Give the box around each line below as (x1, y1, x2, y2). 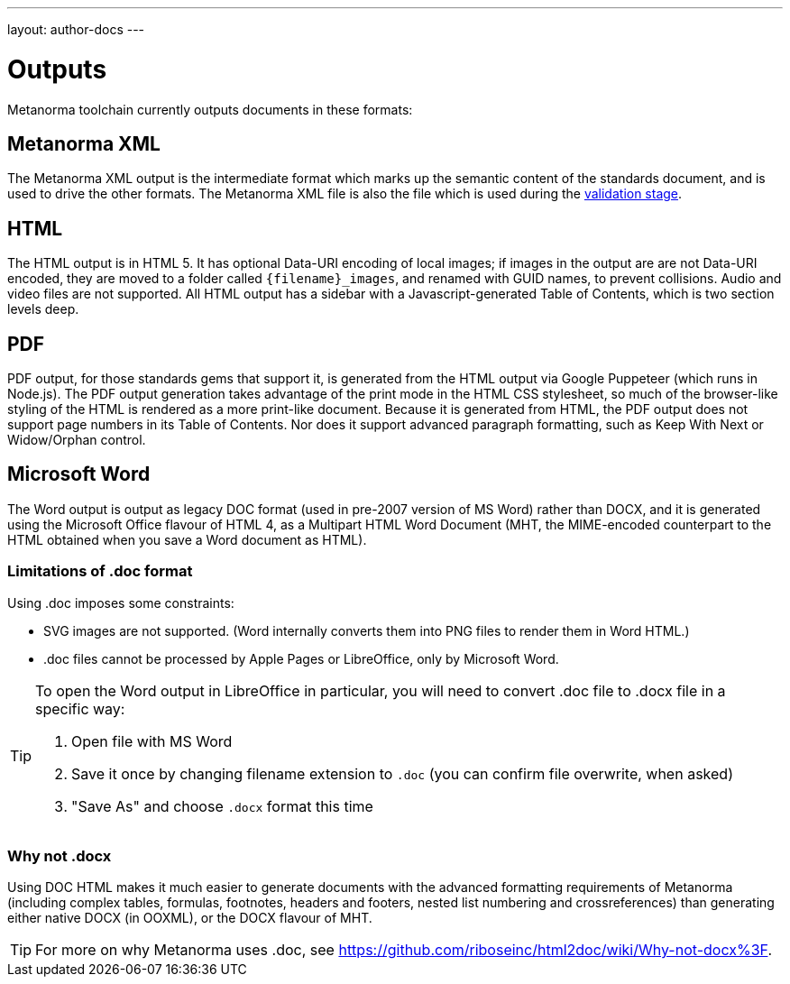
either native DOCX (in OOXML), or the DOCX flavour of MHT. (7, 910, 372, 926)
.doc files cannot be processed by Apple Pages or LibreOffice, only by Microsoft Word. (43, 650, 559, 667)
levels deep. (7, 301, 79, 317)
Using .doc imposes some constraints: (7, 594, 234, 611)
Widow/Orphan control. (7, 432, 146, 448)
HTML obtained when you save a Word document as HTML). (7, 531, 367, 547)
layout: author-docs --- (7, 22, 145, 37)
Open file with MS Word (71, 731, 233, 750)
